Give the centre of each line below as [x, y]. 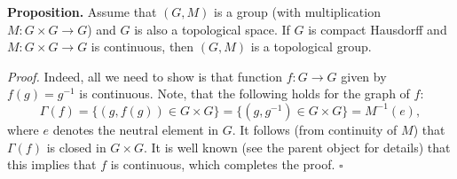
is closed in [76, 147]
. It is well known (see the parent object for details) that [297, 147]
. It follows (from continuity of [315, 129]
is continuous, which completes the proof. [223, 164]
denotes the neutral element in [136, 129]
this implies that [52, 164]
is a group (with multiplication [297, 12]
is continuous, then [142, 47]
